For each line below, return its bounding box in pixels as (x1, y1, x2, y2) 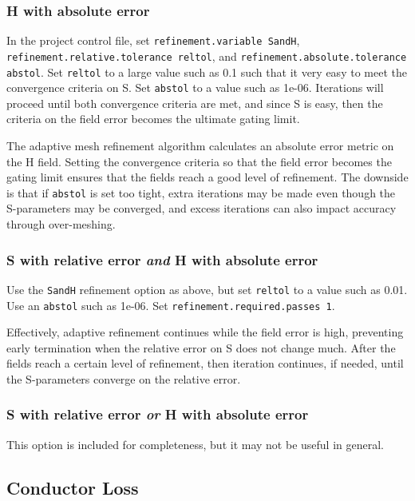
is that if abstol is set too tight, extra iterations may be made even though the (6, 184, 396, 201)
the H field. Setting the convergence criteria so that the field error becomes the (6, 153, 392, 169)
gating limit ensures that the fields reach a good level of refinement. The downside (6, 169, 409, 185)
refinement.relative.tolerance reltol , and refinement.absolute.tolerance (6, 47, 407, 64)
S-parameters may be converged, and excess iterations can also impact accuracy (6, 200, 397, 217)
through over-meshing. (6, 216, 116, 233)
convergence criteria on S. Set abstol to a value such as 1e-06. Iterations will (6, 79, 384, 96)
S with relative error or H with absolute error (6, 404, 309, 424)
